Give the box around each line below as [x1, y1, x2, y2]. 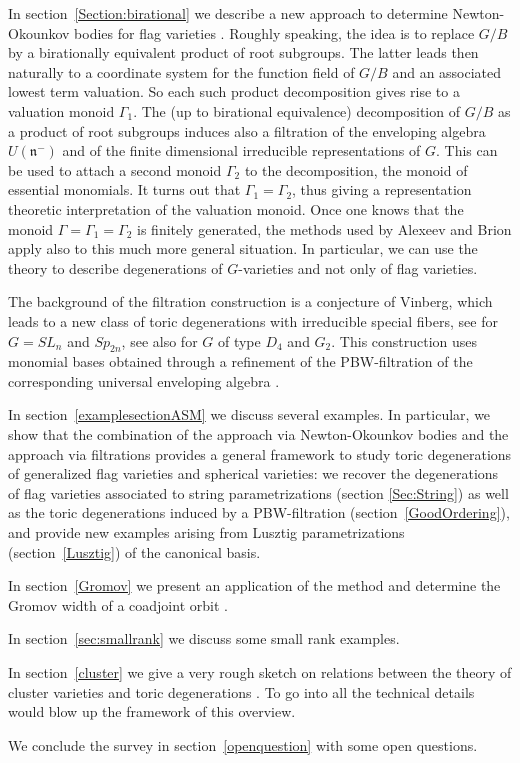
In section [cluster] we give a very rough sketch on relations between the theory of [8, 662, 512, 683]
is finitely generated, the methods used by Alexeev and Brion [137, 218, 512, 239]
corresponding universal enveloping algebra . [8, 370, 280, 391]
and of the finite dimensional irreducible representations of [62, 140, 421, 161]
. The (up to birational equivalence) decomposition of [133, 100, 460, 121]
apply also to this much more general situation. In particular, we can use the [8, 238, 478, 259]
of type [217, 330, 261, 351]
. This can [435, 140, 498, 161]
